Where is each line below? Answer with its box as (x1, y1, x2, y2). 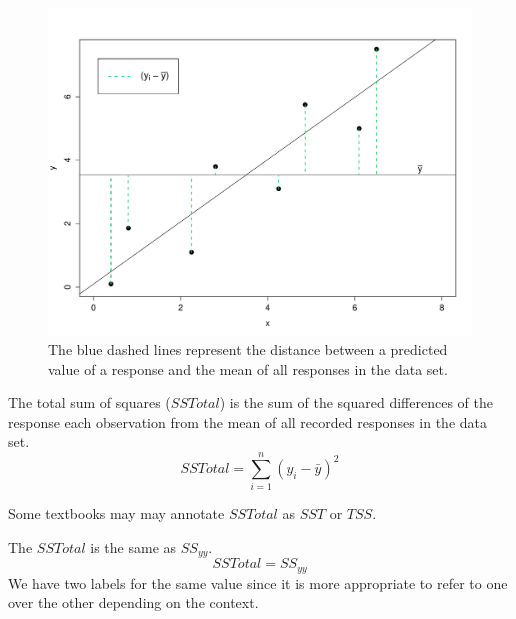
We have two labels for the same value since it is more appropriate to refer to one (8, 572, 508, 593)
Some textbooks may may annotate (8, 503, 225, 524)
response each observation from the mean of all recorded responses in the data (8, 411, 487, 432)
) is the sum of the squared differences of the (219, 392, 493, 413)
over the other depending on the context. (8, 592, 259, 613)
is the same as (90, 536, 177, 557)
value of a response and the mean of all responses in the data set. (48, 358, 448, 379)
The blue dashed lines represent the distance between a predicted (48, 339, 448, 360)
